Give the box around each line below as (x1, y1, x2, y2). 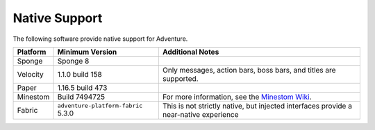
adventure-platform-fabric (57, 102, 143, 110)
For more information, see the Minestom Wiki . (162, 92, 312, 102)
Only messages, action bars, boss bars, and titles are (162, 65, 336, 75)
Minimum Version (57, 47, 117, 57)
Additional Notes (162, 47, 219, 57)
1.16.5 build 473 (57, 83, 108, 93)
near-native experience (162, 109, 239, 119)
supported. (162, 73, 199, 83)
